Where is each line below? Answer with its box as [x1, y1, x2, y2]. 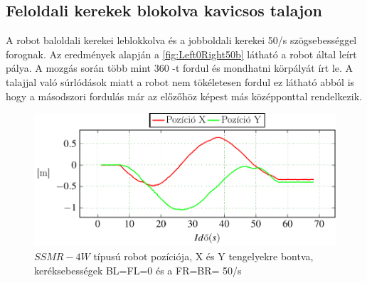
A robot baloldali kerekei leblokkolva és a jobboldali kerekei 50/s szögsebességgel [6, 33, 357, 48]
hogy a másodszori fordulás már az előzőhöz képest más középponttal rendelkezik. [6, 88, 363, 103]
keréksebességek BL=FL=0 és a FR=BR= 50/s [34, 262, 242, 277]
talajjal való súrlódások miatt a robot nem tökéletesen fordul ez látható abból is [6, 74, 355, 89]
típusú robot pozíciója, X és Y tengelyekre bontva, [93, 249, 314, 264]
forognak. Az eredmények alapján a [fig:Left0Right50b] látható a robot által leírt [6, 46, 357, 61]
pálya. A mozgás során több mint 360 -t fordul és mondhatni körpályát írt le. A [6, 60, 353, 75]
